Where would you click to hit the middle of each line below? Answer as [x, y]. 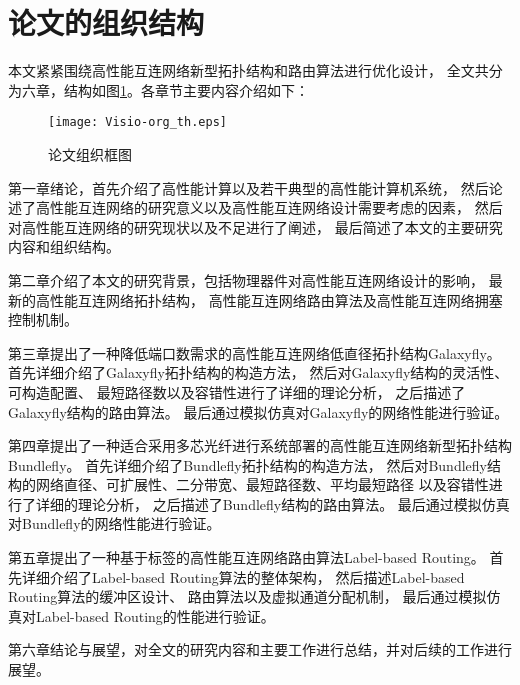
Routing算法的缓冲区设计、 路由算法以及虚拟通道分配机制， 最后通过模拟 [247, 596]
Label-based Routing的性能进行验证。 [155, 615]
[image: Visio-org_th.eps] [137, 122]
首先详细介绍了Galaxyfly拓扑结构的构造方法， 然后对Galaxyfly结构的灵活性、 [258, 372]
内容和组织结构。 [64, 246]
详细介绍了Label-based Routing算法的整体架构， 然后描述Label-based [243, 576]
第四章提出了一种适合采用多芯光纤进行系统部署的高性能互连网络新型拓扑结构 [260, 445]
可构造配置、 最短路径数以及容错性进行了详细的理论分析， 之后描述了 [237, 391]
